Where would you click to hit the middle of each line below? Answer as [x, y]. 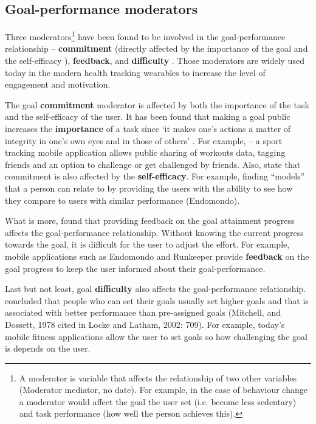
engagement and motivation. [58, 84]
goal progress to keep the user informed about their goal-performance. [135, 268]
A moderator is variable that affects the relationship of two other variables [158, 377]
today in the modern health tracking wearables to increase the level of [135, 72]
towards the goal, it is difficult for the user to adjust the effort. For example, [147, 244]
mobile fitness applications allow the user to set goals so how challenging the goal [156, 336]
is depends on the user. [48, 348]
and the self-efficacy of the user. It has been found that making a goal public [148, 116]
